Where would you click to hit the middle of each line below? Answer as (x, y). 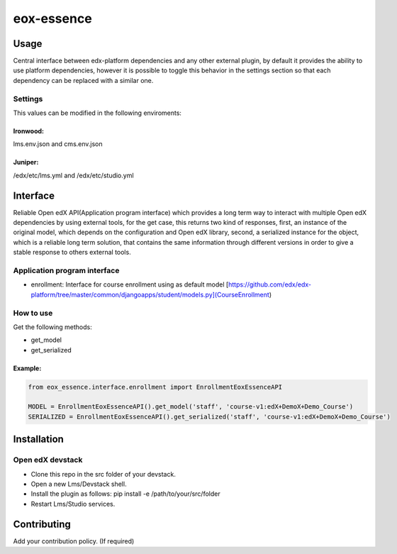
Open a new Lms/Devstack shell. (79, 484)
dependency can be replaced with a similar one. (83, 80)
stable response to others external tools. (72, 253)
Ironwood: (28, 131)
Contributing (42, 524)
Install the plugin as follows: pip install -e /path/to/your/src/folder (125, 494)
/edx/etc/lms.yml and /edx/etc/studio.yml (73, 175)
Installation (38, 439)
